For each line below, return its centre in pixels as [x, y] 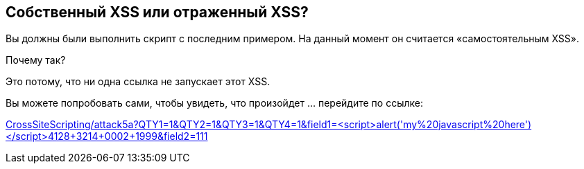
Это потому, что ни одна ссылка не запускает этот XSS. [138, 82]
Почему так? [36, 60]
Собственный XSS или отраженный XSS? [157, 12]
